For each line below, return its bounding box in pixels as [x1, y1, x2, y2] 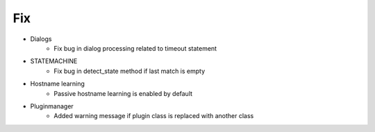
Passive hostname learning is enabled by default [53, 89, 193, 97]
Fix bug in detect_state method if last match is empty [53, 67, 206, 75]
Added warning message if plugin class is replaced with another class [53, 112, 254, 120]
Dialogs [30, 35, 52, 43]
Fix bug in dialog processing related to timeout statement [53, 44, 217, 52]
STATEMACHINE [30, 57, 78, 65]
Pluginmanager [30, 101, 74, 110]
